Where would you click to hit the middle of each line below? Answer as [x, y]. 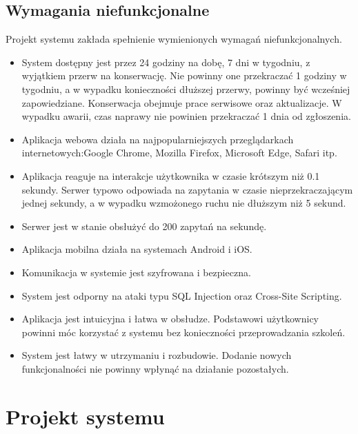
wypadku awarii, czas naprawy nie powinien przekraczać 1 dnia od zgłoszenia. [186, 116]
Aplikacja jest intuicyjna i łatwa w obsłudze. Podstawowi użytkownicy [170, 319]
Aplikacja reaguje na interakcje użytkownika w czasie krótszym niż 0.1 [171, 175]
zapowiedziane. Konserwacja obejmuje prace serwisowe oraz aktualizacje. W [182, 102]
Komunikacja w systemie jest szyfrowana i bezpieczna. [136, 272]
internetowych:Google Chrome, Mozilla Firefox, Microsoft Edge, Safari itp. [179, 153]
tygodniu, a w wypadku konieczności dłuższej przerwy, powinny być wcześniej [186, 89]
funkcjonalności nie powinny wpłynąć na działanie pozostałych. [155, 368]
